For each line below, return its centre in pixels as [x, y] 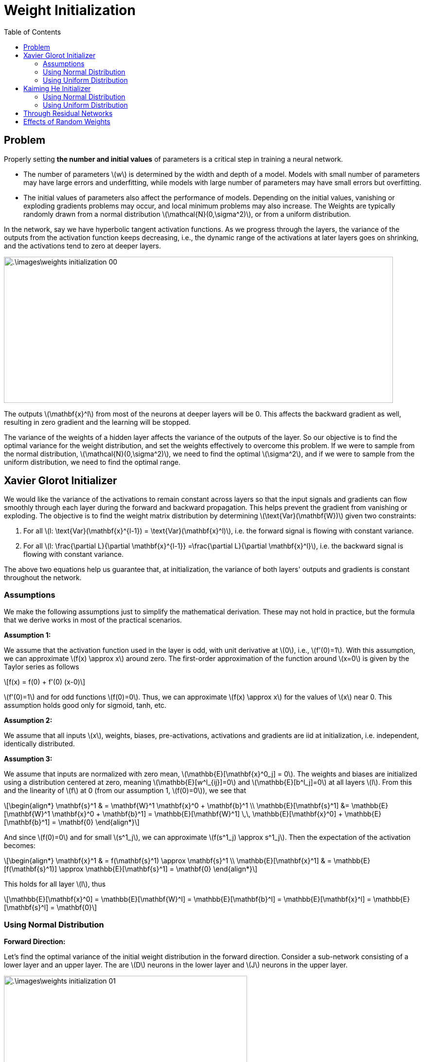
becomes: [20, 846]
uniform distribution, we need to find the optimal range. [92, 462]
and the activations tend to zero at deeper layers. [82, 246]
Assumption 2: [28, 721]
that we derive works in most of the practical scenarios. [93, 620]
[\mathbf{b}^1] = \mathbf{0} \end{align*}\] [72, 822]
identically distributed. [39, 744]
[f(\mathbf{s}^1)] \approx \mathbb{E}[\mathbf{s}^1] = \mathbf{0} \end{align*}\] [131, 869]
